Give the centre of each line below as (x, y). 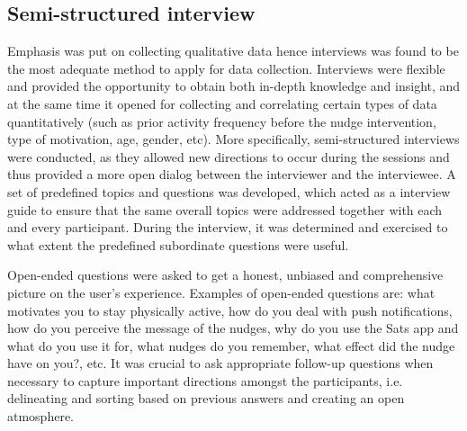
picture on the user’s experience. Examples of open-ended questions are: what (221, 292)
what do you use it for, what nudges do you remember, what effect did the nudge (231, 345)
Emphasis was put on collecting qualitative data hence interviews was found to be (233, 51)
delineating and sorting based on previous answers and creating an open (206, 398)
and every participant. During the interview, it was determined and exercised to (228, 227)
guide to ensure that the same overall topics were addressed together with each (225, 209)
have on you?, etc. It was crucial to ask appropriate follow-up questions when (220, 363)
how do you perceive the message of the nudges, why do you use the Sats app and (233, 328)
